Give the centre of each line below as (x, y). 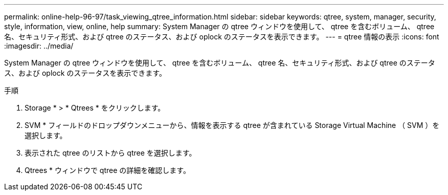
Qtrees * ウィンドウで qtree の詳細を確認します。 (107, 170)
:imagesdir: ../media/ (39, 46)
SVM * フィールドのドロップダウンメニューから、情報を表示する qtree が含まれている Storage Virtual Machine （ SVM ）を (232, 125)
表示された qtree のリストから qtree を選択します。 (110, 153)
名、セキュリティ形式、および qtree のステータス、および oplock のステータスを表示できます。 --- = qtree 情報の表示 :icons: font (222, 37)
